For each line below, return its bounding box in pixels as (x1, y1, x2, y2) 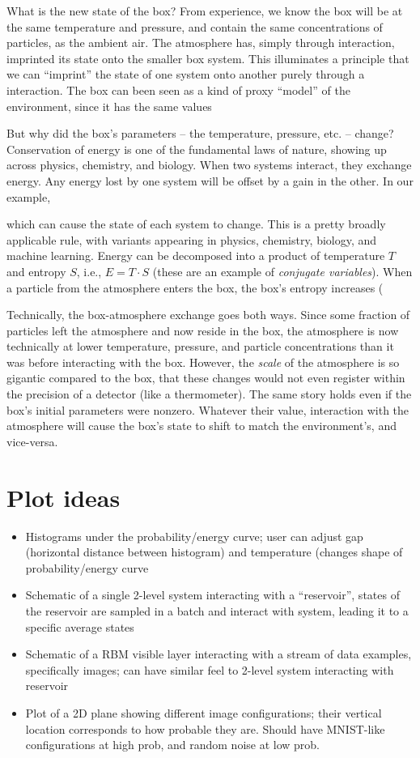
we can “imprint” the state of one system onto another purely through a (6, 66, 365, 83)
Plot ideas (6, 480, 121, 513)
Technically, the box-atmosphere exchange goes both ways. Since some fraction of (6, 306, 410, 323)
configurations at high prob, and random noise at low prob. (25, 736, 320, 753)
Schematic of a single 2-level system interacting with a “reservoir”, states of (25, 586, 400, 603)
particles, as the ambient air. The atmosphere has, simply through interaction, (6, 34, 395, 51)
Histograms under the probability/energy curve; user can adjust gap (25, 527, 363, 544)
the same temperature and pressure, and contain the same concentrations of (6, 18, 383, 35)
